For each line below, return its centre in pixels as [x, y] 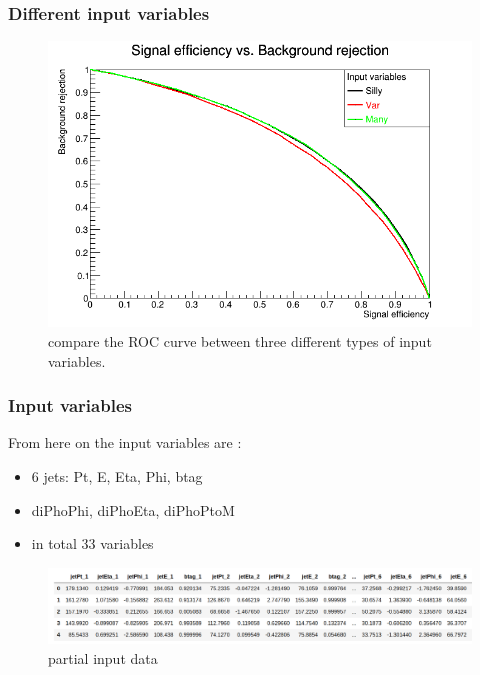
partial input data [103, 657]
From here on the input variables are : [125, 442]
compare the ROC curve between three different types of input [240, 340]
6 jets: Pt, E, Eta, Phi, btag [117, 475]
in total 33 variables [92, 543]
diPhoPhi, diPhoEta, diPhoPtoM [133, 509]
